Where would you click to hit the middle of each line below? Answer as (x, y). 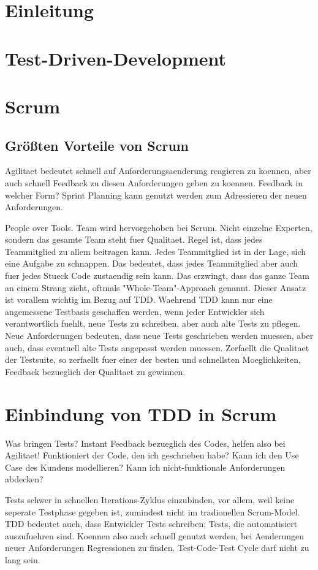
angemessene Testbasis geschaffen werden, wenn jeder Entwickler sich (135, 311)
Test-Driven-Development (116, 58)
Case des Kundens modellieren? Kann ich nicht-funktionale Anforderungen (145, 467)
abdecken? (24, 479)
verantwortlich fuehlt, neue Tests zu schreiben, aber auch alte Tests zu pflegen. (153, 323)
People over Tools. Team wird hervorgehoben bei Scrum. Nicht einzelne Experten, (159, 227)
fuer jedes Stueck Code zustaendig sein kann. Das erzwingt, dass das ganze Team (157, 275)
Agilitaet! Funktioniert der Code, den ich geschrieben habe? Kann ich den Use (152, 455)
